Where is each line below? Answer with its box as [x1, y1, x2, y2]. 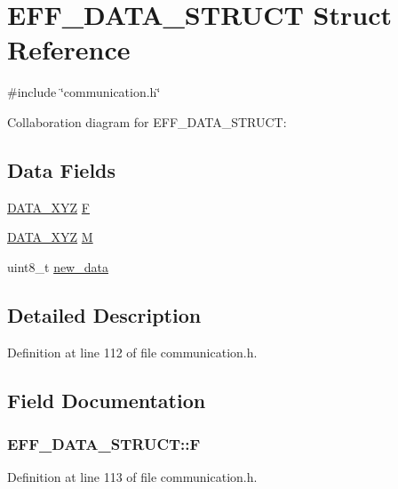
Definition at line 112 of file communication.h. [7, 342, 258, 361]
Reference [7, 31, 131, 68]
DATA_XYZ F [7, 197, 90, 216]
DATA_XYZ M [7, 228, 93, 246]
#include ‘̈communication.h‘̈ [7, 83, 161, 101]
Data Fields [7, 156, 116, 183]
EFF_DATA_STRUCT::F [7, 432, 201, 454]
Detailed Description [7, 301, 202, 328]
